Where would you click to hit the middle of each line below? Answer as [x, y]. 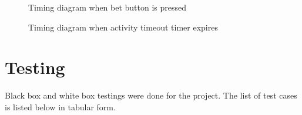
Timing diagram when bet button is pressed [108, 7]
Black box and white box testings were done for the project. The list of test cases [151, 95]
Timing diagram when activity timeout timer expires [123, 27]
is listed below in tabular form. [60, 106]
